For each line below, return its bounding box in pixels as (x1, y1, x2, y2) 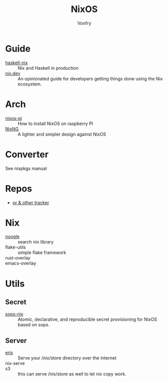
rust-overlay (5, 255, 31, 261)
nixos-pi (5, 115, 23, 121)
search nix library (18, 239, 54, 245)
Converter (5, 149, 49, 160)
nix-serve (5, 360, 25, 366)
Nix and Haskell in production (18, 65, 79, 71)
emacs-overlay (5, 260, 37, 267)
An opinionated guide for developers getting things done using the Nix (18, 75, 163, 81)
